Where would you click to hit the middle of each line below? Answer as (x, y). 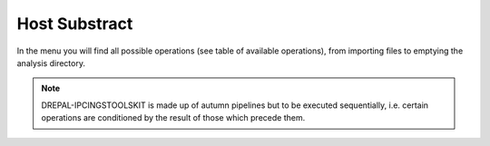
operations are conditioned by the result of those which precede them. (173, 118)
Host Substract (75, 24)
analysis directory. (51, 63)
